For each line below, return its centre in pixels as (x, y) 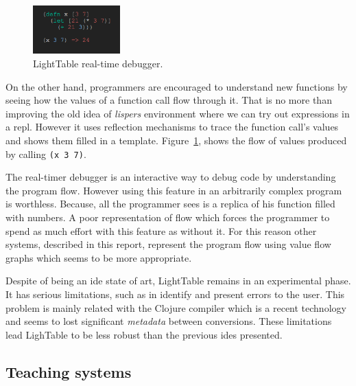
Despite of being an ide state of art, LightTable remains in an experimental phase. (178, 281)
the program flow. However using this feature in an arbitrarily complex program (174, 190)
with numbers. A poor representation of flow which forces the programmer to (168, 217)
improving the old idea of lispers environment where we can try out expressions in (178, 113)
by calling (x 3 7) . (46, 154)
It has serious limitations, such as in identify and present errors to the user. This (175, 294)
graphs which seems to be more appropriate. (99, 257)
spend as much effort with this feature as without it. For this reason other (161, 230)
